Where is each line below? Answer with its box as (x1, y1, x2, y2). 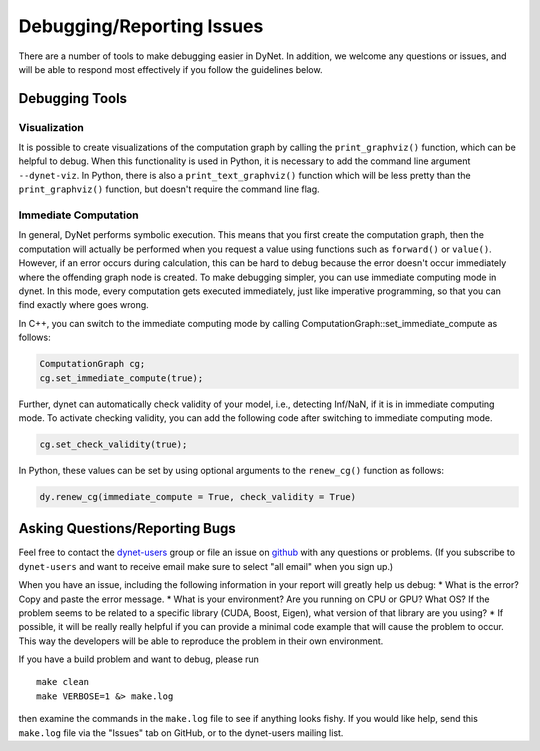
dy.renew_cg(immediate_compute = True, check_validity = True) (39, 491, 357, 502)
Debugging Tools (18, 90, 128, 107)
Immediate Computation (18, 208, 139, 222)
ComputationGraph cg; (39, 358, 146, 370)
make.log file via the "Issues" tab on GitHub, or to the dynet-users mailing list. (18, 726, 344, 739)
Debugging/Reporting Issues (18, 15, 264, 37)
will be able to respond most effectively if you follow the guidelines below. (18, 63, 323, 75)
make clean (36, 676, 90, 688)
